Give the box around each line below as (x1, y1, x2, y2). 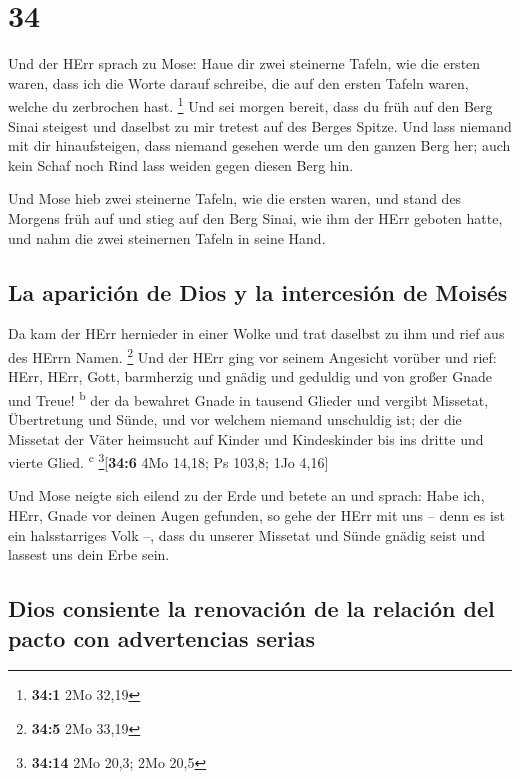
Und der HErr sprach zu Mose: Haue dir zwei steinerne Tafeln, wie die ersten (8, 53, 481, 74)
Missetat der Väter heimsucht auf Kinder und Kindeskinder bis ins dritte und (8, 428, 484, 449)
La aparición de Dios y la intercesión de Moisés (8, 276, 508, 307)
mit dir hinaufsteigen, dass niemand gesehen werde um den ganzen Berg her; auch (8, 135, 511, 156)
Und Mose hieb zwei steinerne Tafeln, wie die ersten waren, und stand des (8, 188, 462, 209)
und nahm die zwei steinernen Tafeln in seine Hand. (8, 227, 326, 248)
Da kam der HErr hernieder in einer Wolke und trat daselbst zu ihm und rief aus (8, 323, 505, 344)
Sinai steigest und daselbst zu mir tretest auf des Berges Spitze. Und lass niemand (8, 115, 512, 136)
